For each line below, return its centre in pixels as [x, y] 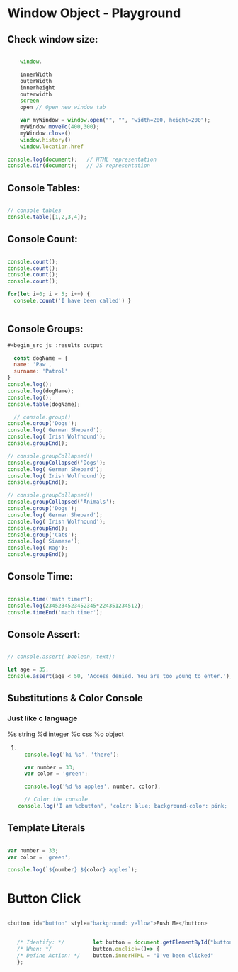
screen [30, 101]
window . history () [46, 140]
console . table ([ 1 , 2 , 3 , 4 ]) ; [47, 217]
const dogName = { [41, 358]
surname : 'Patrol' [41, 371]
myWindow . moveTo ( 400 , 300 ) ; [60, 127]
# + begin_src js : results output [55, 345]
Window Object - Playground [94, 13]
